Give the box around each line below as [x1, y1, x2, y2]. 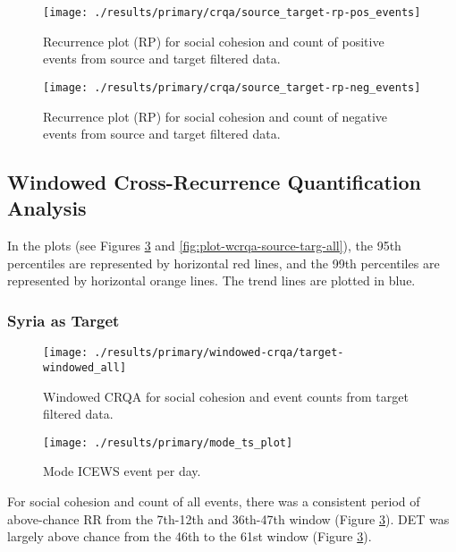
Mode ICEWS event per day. [43, 462, 201, 480]
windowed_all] [43, 361, 127, 374]
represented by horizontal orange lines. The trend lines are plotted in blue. [7, 271, 416, 290]
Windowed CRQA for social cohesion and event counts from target [43, 386, 409, 405]
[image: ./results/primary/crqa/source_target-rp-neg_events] [43, 81, 421, 94]
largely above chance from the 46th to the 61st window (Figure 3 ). [7, 527, 372, 546]
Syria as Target [7, 309, 120, 331]
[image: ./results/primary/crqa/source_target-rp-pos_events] [43, 6, 421, 19]
